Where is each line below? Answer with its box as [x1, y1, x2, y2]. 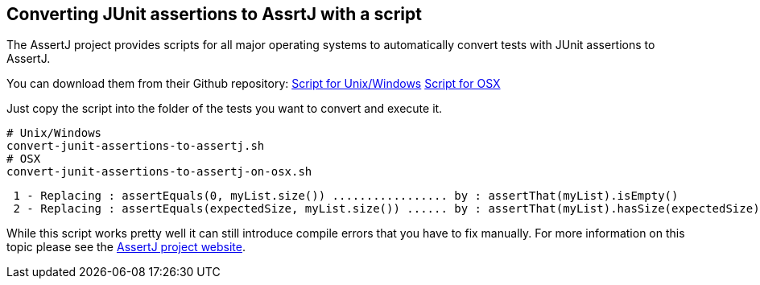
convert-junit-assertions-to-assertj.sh [6, 139, 265, 153]
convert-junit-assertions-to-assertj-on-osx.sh [6, 165, 312, 179]
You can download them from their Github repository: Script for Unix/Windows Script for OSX [6, 76, 501, 91]
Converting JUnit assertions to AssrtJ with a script [6, 4, 422, 24]
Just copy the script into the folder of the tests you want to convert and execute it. [6, 101, 443, 116]
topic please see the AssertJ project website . [6, 240, 246, 254]
